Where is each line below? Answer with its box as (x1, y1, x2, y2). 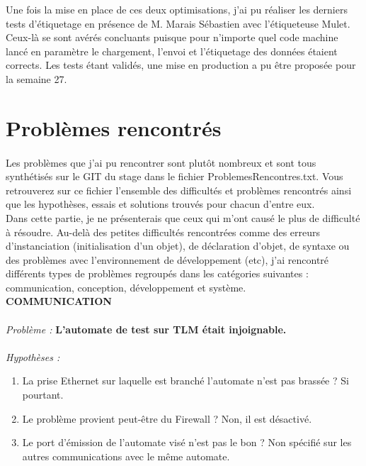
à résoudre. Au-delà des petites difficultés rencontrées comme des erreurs (6, 224, 321, 239)
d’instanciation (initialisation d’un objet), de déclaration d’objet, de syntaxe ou (6, 238, 350, 253)
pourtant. (22, 387, 64, 402)
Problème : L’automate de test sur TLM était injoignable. (6, 321, 287, 336)
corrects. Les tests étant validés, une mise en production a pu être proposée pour (6, 57, 356, 72)
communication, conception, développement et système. (6, 279, 246, 294)
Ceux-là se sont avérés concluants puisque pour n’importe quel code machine (6, 30, 338, 45)
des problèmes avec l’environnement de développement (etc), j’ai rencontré (6, 252, 329, 267)
